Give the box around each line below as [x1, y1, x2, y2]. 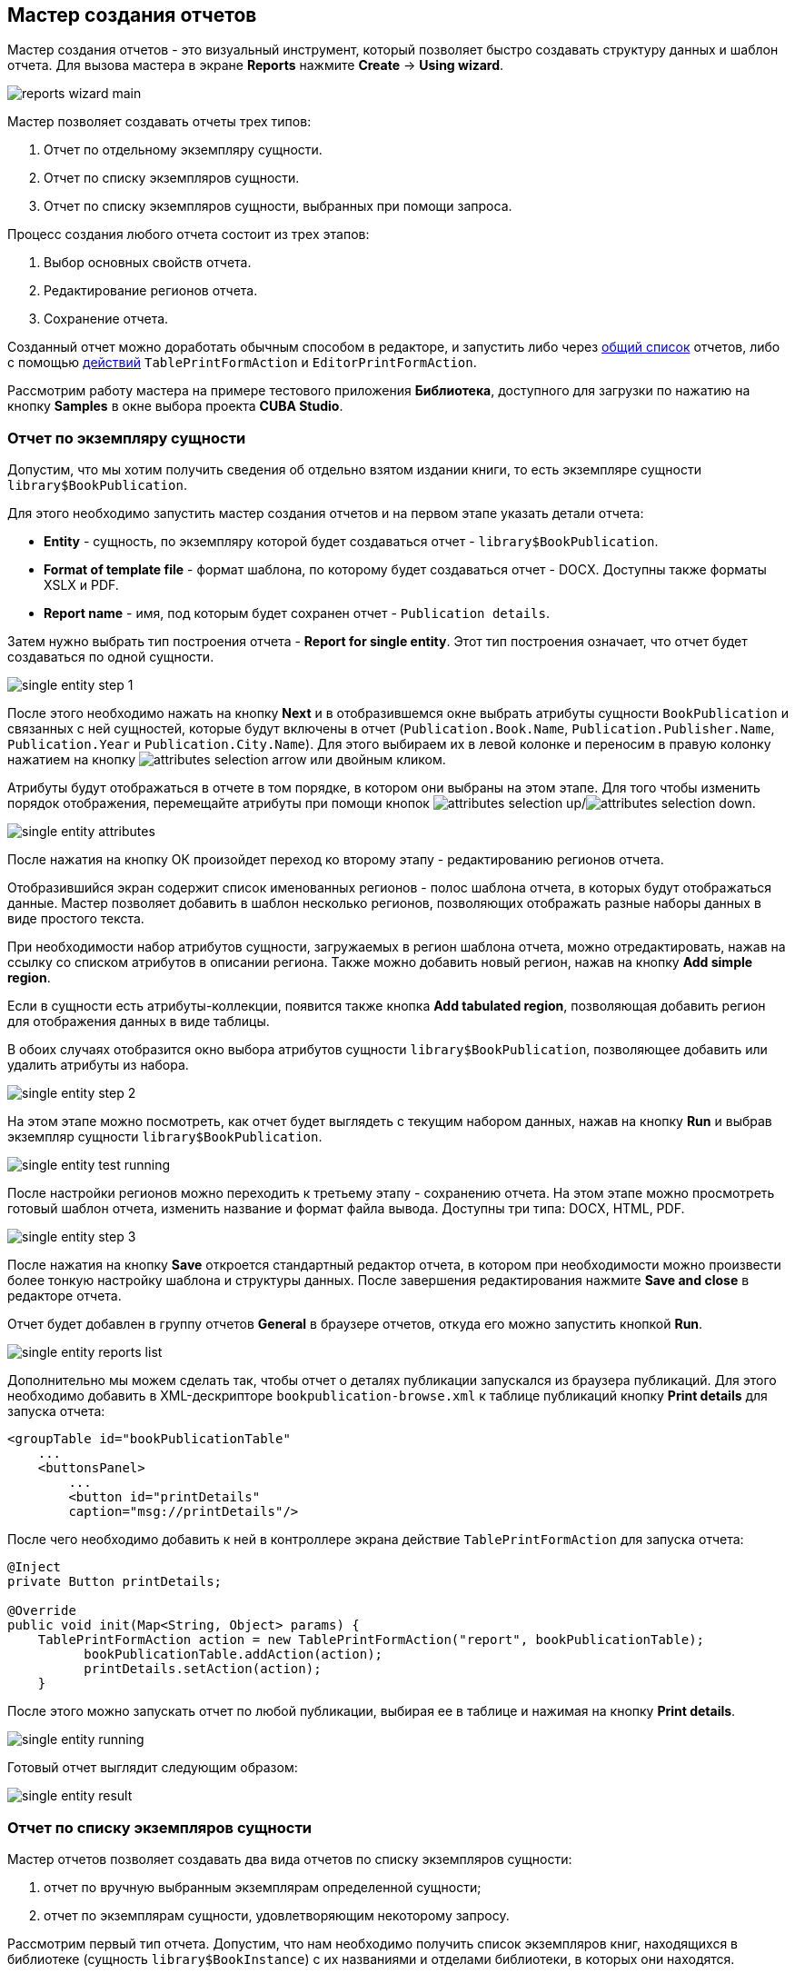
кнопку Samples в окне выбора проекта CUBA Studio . [7, 398, 343, 414]
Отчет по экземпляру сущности [7, 428, 246, 447]
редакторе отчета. [7, 1288, 122, 1304]
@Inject [7, 1560, 62, 1575]
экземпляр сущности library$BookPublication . [7, 1129, 323, 1145]
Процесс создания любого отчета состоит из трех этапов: [7, 226, 370, 243]
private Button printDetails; [7, 1574, 223, 1590]
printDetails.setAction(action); [84, 1661, 322, 1677]
